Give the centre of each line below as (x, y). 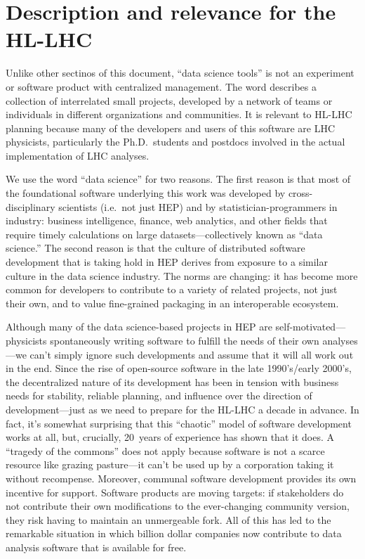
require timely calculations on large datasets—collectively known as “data (164, 234)
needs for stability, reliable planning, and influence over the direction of (159, 396)
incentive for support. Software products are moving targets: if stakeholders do (175, 492)
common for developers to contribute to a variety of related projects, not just (172, 289)
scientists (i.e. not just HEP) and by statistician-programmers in (198, 206)
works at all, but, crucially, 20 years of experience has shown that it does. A (170, 437)
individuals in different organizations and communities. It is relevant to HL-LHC (179, 114)
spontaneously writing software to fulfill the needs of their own (185, 340)
